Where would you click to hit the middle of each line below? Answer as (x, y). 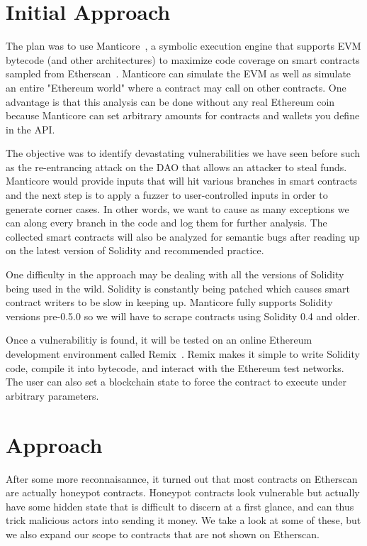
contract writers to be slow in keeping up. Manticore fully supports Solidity (169, 302)
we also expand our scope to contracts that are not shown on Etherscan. (163, 534)
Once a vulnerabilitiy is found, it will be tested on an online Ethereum (159, 340)
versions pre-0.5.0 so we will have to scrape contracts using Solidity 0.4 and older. (183, 316)
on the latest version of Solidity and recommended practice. (135, 250)
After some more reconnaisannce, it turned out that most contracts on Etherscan (182, 478)
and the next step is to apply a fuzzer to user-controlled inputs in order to (167, 195)
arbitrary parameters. (52, 395)
